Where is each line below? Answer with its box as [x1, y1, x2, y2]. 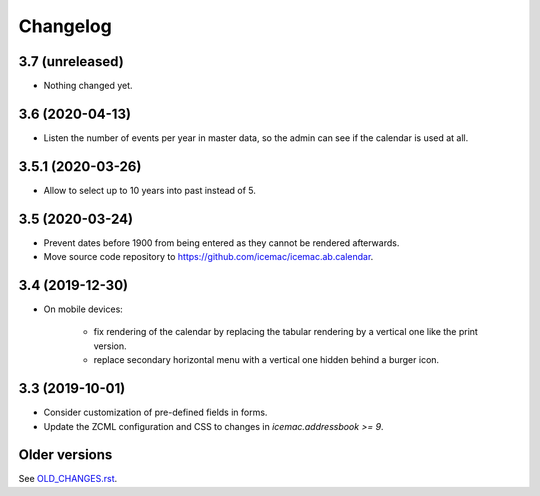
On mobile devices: [43, 303, 124, 315]
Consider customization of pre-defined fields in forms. [43, 406, 268, 419]
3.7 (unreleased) [18, 53, 124, 70]
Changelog [18, 15, 112, 37]
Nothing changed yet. [43, 80, 134, 92]
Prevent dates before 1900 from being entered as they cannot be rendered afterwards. [43, 236, 400, 249]
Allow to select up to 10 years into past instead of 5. [43, 184, 257, 196]
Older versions [18, 446, 113, 464]
